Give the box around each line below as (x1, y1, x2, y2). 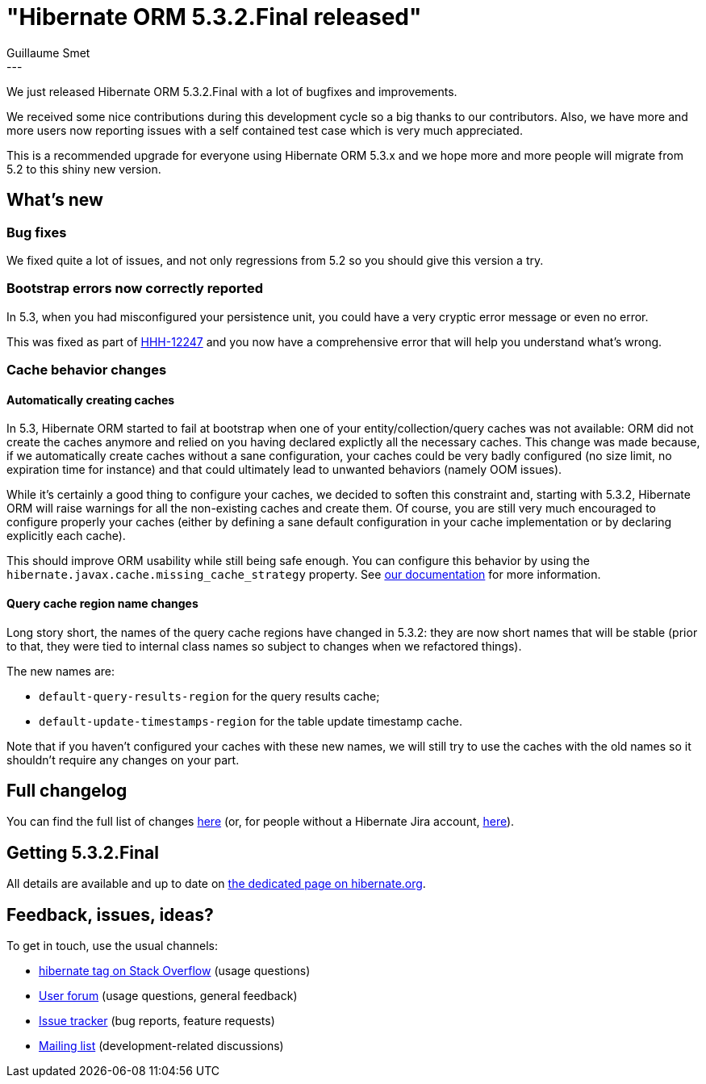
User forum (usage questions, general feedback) (39, 989, 298, 1003)
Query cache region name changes (6, 596, 198, 610)
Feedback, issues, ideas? (6, 904, 214, 925)
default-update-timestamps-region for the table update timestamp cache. (39, 714, 462, 728)
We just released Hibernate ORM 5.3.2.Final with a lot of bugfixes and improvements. (6, 84, 457, 98)
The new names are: (6, 663, 115, 678)
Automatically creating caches (6, 392, 175, 407)
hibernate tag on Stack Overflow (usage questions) (39, 964, 311, 978)
